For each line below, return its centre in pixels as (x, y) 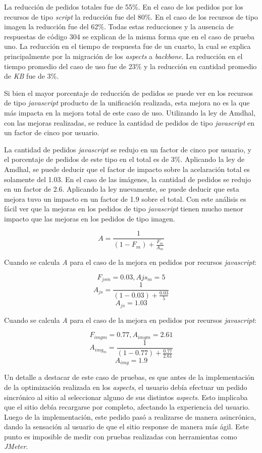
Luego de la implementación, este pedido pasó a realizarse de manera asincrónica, (130, 416)
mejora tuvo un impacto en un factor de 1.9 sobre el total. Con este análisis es (125, 199)
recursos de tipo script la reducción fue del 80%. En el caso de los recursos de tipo (131, 16)
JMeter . (16, 446)
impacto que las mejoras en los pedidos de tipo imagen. (90, 218)
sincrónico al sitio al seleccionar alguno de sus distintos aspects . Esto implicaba (126, 397)
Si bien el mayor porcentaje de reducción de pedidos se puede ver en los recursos (128, 93)
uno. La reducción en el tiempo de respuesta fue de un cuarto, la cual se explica (127, 46)
